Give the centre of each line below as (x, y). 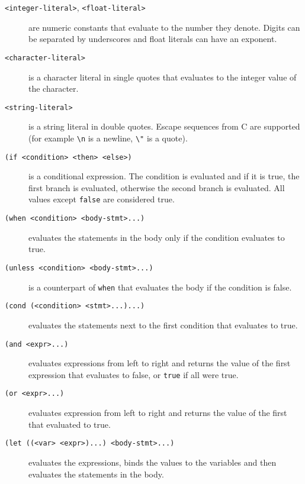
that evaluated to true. (70, 424)
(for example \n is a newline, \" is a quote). (108, 138)
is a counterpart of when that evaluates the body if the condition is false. (160, 287)
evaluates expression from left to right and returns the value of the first (158, 413)
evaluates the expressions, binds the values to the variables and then (152, 462)
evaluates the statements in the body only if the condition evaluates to (157, 237)
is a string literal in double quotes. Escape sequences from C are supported (164, 126)
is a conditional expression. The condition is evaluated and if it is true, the (164, 176)
